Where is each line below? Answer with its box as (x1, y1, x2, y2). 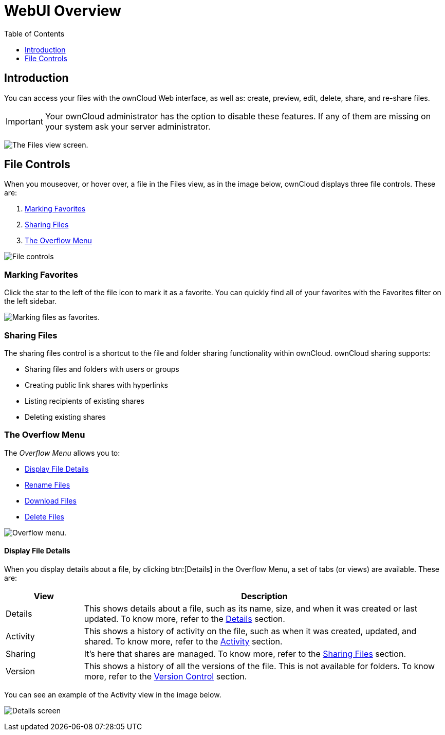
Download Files (25, 496, 77, 505)
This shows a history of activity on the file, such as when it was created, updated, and (84, 625, 417, 636)
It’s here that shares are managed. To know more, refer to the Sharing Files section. (84, 648, 406, 659)
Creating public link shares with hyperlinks (25, 380, 168, 389)
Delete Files (25, 512, 64, 521)
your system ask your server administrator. (45, 121, 211, 132)
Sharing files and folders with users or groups (25, 364, 179, 373)
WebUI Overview (4, 2, 121, 20)
